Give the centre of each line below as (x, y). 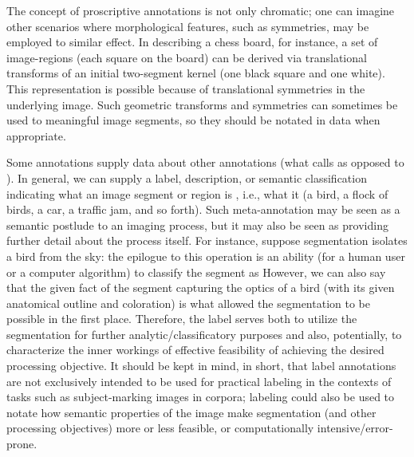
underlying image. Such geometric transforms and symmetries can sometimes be (202, 104)
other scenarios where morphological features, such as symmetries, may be (188, 26)
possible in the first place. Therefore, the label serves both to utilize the (182, 319)
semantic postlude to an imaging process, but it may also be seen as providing (197, 225)
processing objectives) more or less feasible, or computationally (160, 428)
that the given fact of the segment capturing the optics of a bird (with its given (201, 288)
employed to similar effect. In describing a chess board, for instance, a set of (192, 42)
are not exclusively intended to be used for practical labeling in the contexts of (199, 381)
